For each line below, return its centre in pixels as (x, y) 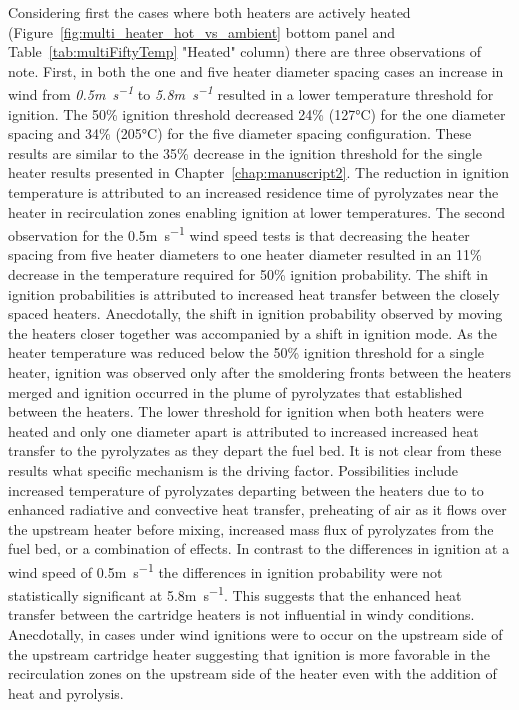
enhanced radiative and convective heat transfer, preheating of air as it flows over (257, 509)
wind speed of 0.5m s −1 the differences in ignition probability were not (225, 570)
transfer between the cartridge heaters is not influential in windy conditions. (241, 614)
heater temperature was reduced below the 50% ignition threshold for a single (246, 352)
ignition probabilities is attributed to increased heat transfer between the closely (254, 293)
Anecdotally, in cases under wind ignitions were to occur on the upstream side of (255, 634)
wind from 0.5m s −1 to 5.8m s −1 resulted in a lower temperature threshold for (251, 93)
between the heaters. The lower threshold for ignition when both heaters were (246, 411)
